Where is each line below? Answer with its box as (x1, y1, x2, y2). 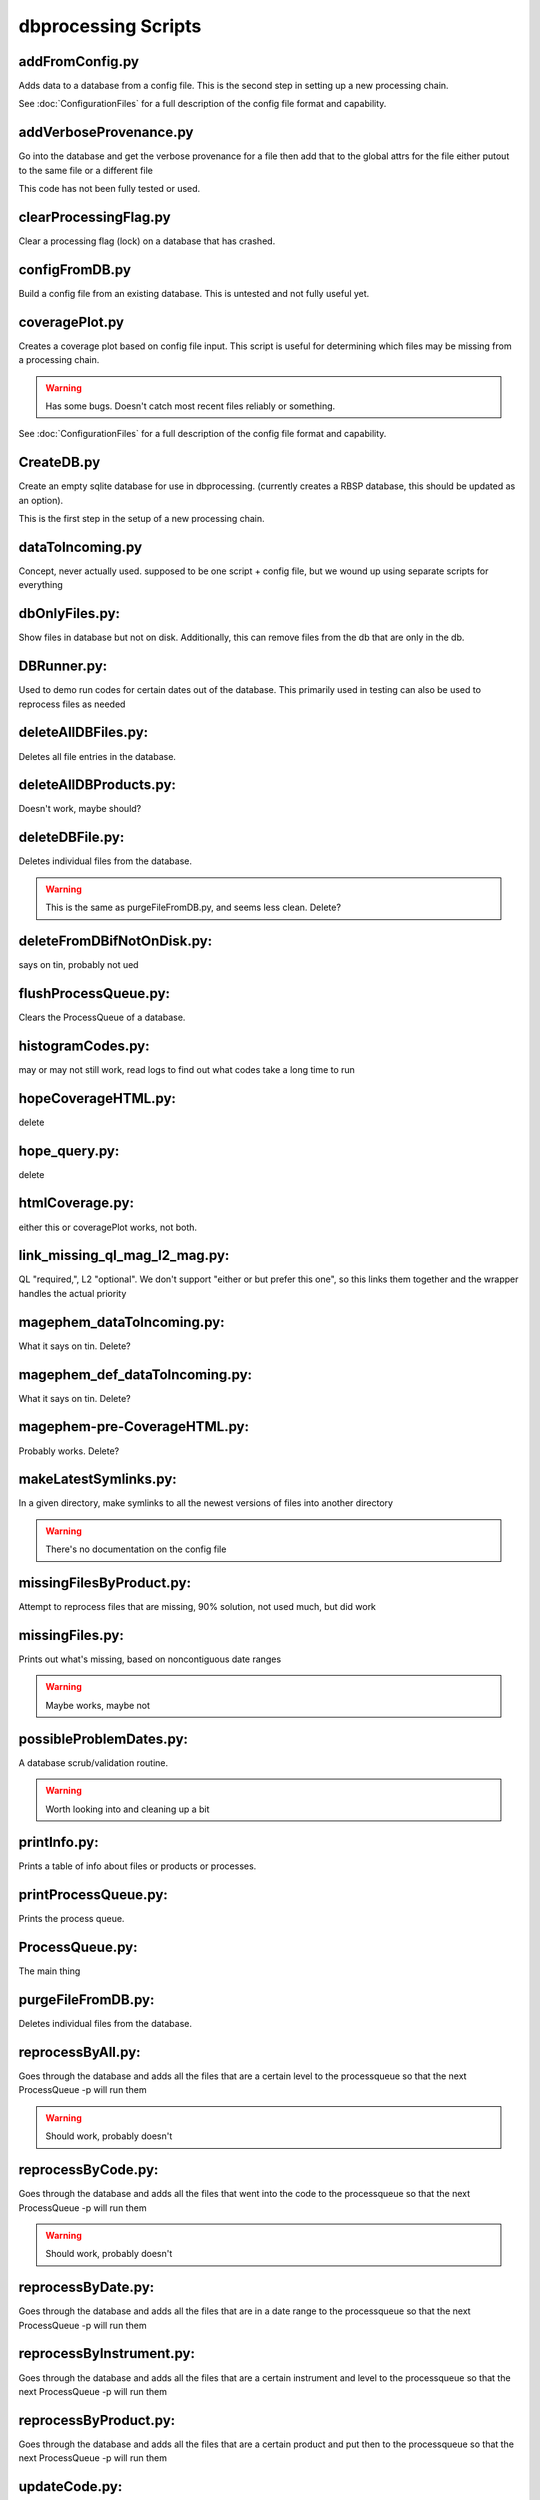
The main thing (18, 1965, 81, 1977)
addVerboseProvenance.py (18, 124, 194, 141)
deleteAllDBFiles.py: (18, 724, 149, 741)
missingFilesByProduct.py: (18, 1575, 192, 1592)
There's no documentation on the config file (45, 1543, 227, 1555)
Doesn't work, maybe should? (18, 803, 142, 815)
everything (18, 579, 64, 591)
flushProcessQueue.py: (18, 985, 170, 1002)
